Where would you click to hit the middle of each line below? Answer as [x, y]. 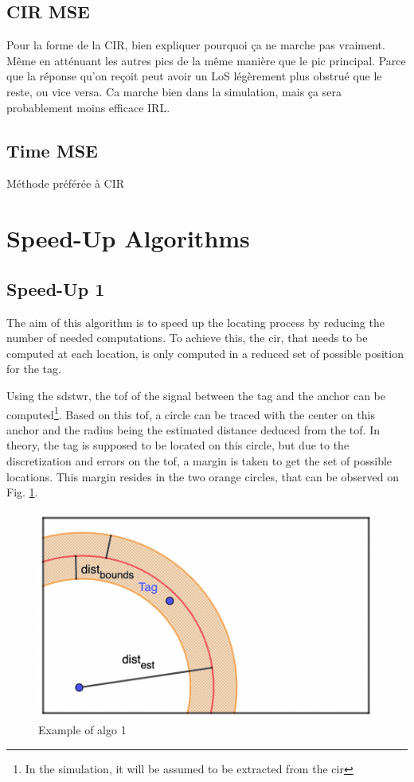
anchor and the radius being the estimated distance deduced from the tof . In [193, 429]
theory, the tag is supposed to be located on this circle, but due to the [178, 445]
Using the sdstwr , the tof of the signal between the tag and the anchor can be [196, 395]
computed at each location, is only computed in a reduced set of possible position [205, 353]
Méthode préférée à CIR [66, 183]
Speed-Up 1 [56, 288]
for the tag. [34, 369]
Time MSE [52, 150]
